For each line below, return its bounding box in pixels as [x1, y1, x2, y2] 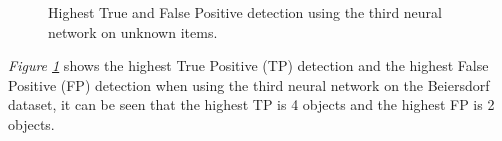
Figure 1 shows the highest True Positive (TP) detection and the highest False [8, 55, 489, 76]
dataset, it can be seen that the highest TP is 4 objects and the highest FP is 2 [8, 94, 495, 115]
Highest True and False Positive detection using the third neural [48, 2, 443, 22]
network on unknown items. [48, 21, 218, 42]
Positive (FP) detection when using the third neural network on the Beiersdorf [8, 74, 490, 95]
